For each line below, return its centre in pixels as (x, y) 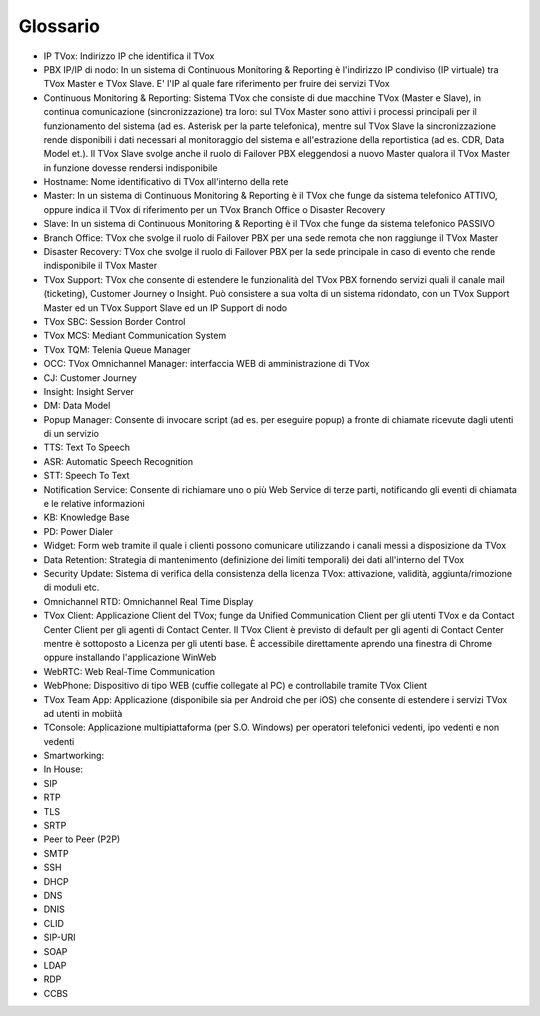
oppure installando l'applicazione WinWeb (130, 657)
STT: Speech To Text (86, 476)
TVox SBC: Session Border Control (114, 321)
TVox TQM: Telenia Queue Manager (117, 349)
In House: (63, 769)
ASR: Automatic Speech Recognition (118, 461)
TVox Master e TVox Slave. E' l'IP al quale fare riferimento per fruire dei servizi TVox (216, 84)
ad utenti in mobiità (83, 713)
